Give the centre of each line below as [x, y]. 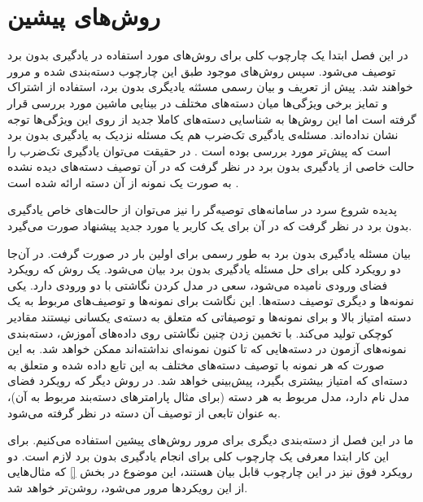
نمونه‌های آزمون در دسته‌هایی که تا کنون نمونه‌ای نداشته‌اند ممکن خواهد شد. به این [207, 349]
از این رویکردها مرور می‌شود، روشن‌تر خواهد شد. [128, 487]
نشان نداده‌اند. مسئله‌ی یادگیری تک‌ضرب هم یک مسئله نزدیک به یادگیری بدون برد [203, 135]
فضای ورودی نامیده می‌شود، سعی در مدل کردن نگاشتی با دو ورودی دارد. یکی [198, 284]
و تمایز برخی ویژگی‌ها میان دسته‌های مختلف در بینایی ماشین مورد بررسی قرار [198, 102]
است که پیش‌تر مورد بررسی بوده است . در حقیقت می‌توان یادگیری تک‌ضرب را [199, 150]
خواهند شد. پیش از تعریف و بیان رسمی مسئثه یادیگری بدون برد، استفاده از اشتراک [210, 87]
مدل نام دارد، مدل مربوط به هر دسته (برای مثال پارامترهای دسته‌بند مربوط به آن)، [209, 396]
